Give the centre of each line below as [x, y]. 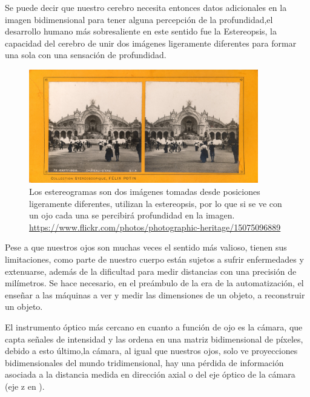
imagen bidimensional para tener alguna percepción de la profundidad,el [139, 19]
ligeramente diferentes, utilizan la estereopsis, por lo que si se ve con [156, 203]
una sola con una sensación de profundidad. [86, 55]
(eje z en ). [25, 386]
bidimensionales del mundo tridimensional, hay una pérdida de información [144, 362]
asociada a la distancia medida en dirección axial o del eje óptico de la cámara [150, 374]
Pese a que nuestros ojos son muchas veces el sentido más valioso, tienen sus [146, 247]
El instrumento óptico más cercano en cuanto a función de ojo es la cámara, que [154, 326]
